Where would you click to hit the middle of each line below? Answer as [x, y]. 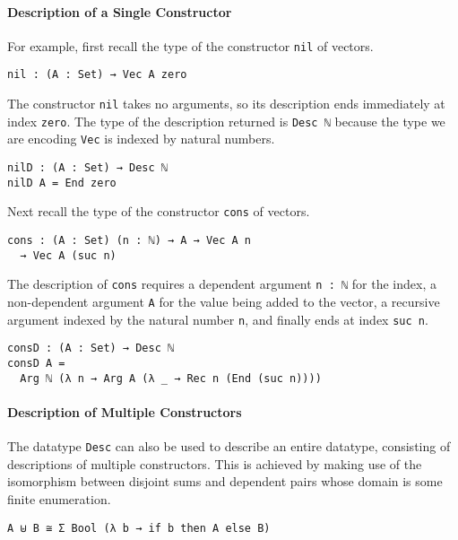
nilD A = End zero [62, 183]
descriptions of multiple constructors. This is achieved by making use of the [215, 463]
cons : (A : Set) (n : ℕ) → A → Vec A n [130, 241]
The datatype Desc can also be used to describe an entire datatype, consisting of [229, 446]
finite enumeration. [59, 498]
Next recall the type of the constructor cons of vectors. [159, 211]
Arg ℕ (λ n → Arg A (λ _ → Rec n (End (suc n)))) [171, 378]
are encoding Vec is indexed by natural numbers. [141, 139]
